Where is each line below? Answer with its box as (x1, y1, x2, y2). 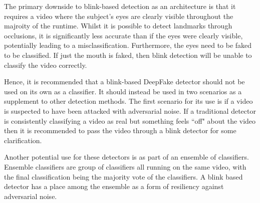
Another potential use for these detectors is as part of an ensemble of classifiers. (4, 152, 249, 162)
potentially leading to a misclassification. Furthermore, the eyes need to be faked (4, 40, 252, 50)
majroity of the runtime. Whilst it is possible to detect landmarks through (4, 20, 232, 31)
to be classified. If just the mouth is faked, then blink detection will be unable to (4, 49, 252, 60)
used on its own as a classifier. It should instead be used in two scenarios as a (4, 86, 242, 96)
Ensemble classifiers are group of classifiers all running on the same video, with (4, 161, 246, 172)
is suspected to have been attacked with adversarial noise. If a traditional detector (4, 105, 256, 116)
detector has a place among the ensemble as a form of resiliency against (4, 181, 224, 192)
